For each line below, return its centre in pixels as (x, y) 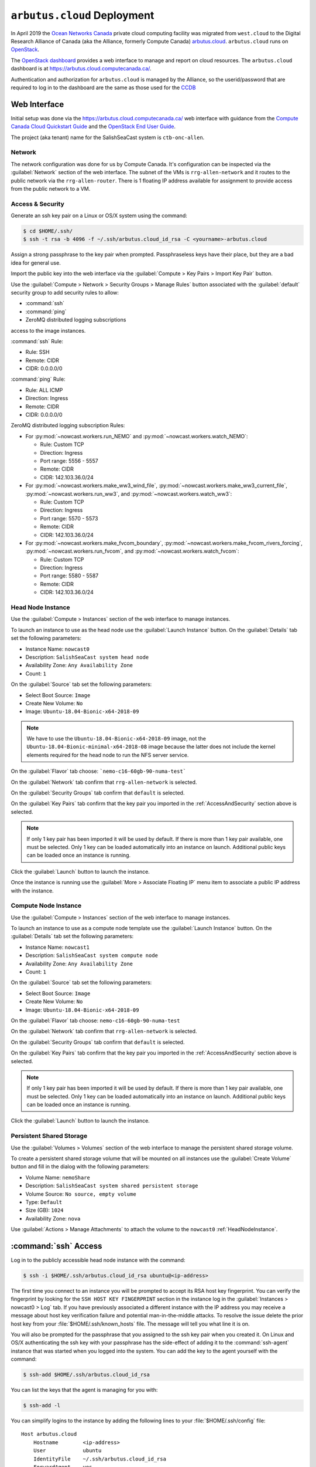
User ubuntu (67, 1451)
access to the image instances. (48, 330)
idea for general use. (36, 263)
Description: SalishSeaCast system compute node (92, 955)
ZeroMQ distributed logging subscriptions (76, 320)
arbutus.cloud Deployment (83, 15)
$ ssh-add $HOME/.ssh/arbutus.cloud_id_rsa (87, 1375)
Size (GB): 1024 (44, 1210)
